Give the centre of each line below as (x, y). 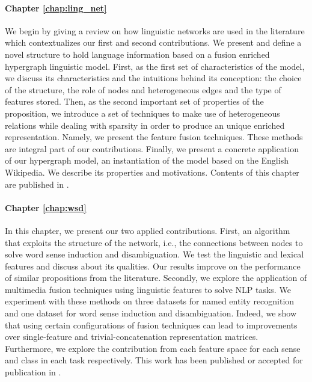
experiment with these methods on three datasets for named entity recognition (150, 301)
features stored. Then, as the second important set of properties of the (134, 101)
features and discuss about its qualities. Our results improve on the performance (153, 266)
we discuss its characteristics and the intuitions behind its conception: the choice (153, 78)
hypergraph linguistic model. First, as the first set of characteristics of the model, (155, 66)
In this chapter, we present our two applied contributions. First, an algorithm (148, 230)
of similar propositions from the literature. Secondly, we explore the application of (156, 278)
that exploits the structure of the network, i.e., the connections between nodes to (154, 242)
